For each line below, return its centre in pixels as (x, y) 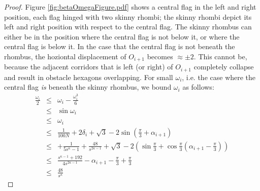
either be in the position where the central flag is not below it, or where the (122, 36)
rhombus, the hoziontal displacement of (65, 56)
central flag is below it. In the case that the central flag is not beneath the (120, 46)
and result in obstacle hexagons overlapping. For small (89, 77)
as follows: (198, 87)
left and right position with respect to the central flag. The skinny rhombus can (128, 27)
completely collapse (224, 67)
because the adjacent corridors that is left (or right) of (89, 67)
